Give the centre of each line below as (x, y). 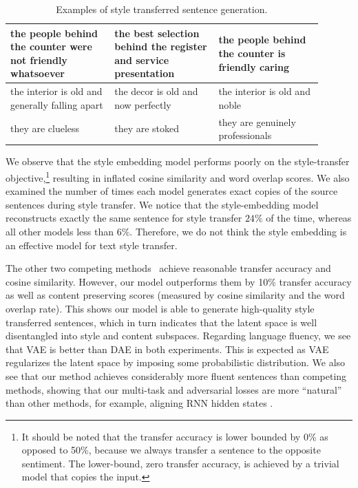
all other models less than (60, 231)
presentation (145, 73)
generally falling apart (57, 104)
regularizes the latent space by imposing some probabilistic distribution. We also (176, 362)
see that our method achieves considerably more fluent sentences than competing (176, 375)
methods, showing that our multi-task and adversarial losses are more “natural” (174, 389)
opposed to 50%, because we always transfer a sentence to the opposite (171, 450)
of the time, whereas (309, 218)
